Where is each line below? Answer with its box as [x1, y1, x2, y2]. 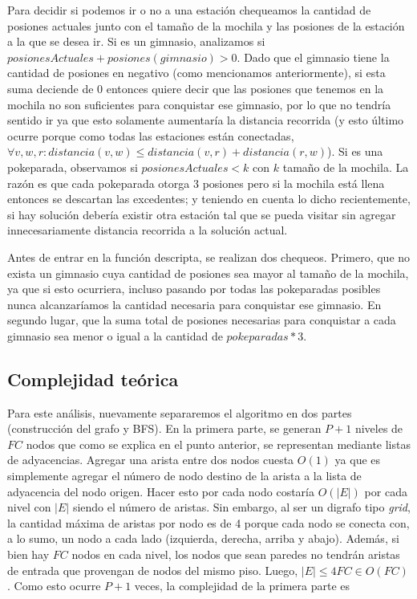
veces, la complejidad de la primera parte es [134, 577, 350, 594]
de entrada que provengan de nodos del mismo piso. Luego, [7, 561, 298, 578]
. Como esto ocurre [7, 577, 101, 594]
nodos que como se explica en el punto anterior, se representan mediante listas [26, 435, 411, 452]
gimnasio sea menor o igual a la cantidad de [7, 327, 223, 344]
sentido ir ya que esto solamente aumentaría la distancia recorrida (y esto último [7, 112, 404, 128]
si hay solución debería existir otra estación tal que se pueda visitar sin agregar [7, 206, 396, 222]
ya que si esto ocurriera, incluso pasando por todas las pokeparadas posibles [7, 280, 381, 297]
